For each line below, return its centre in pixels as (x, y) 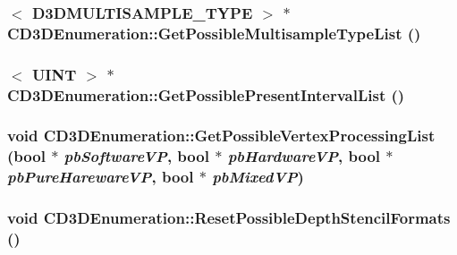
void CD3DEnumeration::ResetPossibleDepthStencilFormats (229, 218)
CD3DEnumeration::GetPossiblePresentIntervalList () (206, 94)
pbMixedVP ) (258, 177)
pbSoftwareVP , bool (136, 156)
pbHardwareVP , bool (304, 156)
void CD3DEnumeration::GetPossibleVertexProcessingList (221, 136)
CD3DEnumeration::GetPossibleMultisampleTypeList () (214, 33)
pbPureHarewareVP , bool (101, 177)
